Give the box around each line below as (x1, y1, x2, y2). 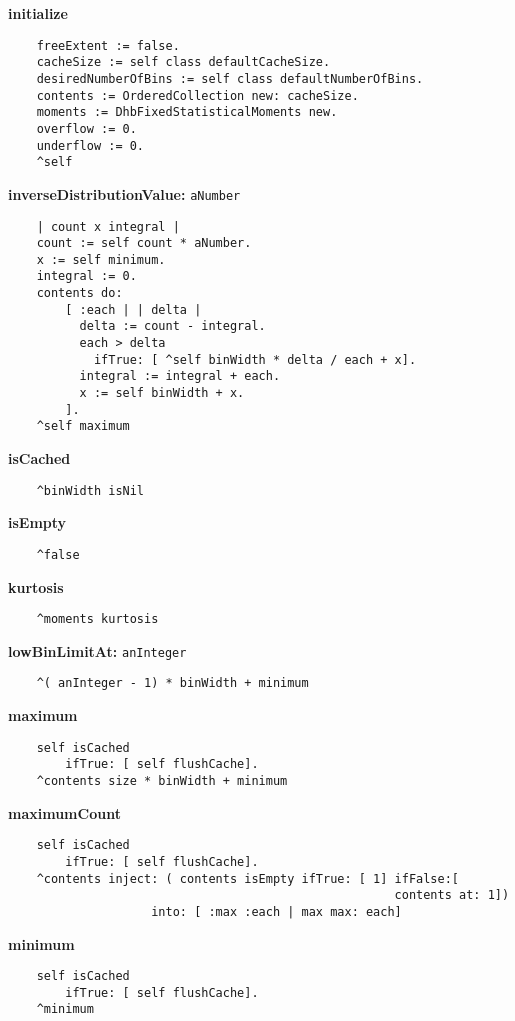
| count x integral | (36, 219, 180, 234)
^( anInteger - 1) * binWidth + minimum (36, 676, 309, 691)
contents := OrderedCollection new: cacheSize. (36, 88, 359, 103)
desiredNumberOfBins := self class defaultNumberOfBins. (36, 71, 424, 86)
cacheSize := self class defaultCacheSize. (36, 55, 331, 70)
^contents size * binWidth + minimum (36, 774, 288, 788)
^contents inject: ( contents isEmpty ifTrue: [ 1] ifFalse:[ (36, 871, 460, 886)
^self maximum (36, 419, 130, 434)
